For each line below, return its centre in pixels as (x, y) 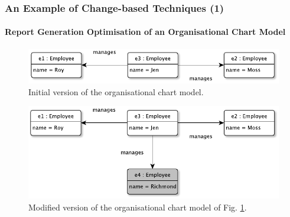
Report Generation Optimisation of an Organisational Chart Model (145, 32)
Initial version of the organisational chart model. (116, 91)
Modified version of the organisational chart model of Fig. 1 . (138, 207)
